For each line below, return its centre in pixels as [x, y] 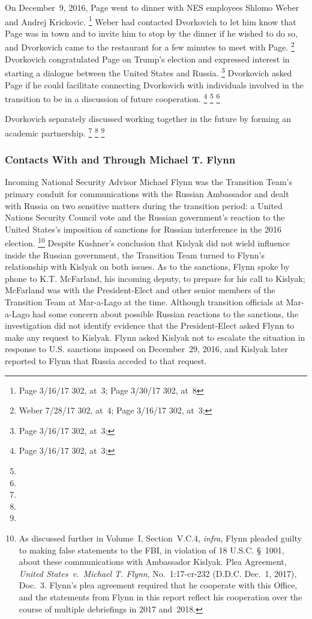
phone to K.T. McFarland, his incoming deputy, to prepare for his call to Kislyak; [155, 278]
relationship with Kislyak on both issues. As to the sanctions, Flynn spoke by [147, 267]
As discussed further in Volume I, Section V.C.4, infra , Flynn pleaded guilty [160, 538]
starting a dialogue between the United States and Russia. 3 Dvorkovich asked [148, 72]
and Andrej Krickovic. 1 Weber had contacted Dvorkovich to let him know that [151, 20]
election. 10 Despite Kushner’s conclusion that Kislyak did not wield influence [148, 242]
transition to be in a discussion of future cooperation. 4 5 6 [112, 98]
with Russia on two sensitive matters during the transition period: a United [144, 205]
